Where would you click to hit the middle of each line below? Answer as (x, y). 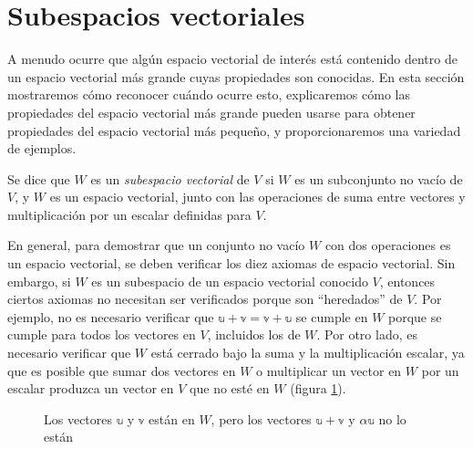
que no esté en (230, 388)
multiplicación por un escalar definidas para (129, 214)
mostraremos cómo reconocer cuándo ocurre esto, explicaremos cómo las (209, 94)
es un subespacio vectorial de (170, 178)
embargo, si (39, 281)
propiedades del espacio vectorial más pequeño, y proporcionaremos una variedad (234, 130)
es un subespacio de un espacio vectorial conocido (230, 281)
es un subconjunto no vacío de (379, 178)
